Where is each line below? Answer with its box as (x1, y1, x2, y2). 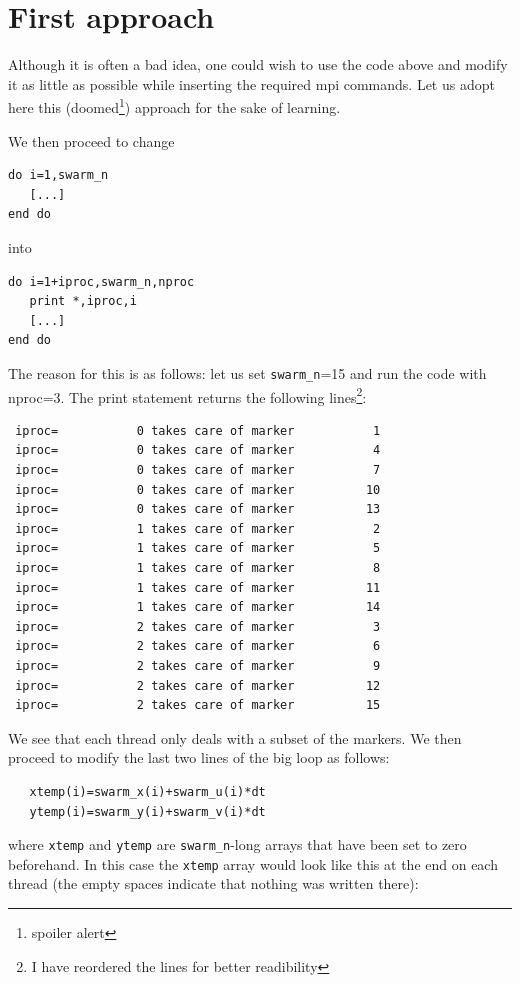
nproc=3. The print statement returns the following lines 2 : (8, 383, 367, 407)
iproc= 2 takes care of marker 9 (15, 658, 381, 673)
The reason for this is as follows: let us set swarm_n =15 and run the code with (8, 362, 487, 383)
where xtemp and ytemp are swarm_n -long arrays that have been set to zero (8, 834, 467, 855)
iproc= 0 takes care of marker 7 (15, 463, 381, 477)
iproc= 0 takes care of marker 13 (15, 502, 381, 517)
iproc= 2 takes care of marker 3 (15, 619, 381, 634)
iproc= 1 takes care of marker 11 (15, 580, 381, 595)
